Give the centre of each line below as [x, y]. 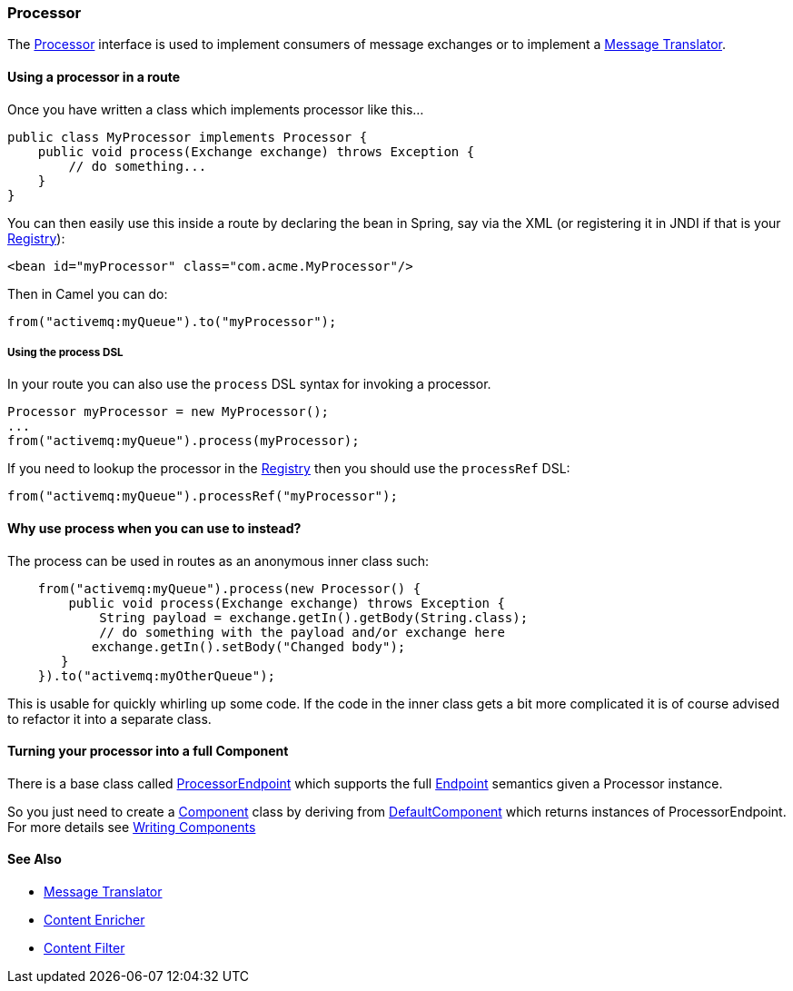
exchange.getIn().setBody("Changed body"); [248, 646]
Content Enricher [94, 920]
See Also [35, 859]
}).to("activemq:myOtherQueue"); [157, 675]
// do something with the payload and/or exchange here [302, 632]
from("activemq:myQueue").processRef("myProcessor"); [203, 496]
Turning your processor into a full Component [148, 751]
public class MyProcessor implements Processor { [188, 137]
